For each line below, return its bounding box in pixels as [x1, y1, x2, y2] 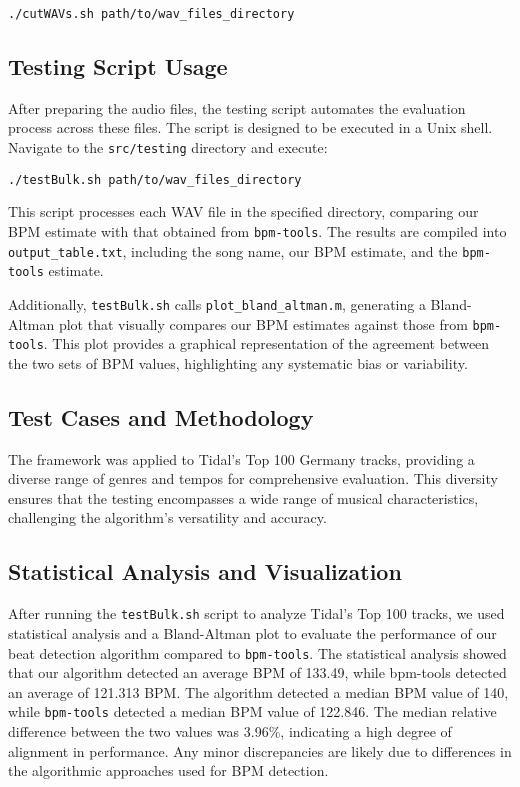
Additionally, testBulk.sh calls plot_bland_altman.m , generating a [8, 293, 426, 314]
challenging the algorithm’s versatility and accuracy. [8, 507, 327, 528]
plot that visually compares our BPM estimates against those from [58, 313, 468, 334]
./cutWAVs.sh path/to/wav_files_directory [8, 7, 295, 21]
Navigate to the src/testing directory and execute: [8, 137, 328, 158]
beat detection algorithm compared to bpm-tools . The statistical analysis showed [8, 642, 507, 663]
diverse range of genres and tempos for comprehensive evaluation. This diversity [8, 468, 498, 489]
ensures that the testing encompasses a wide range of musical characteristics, [8, 487, 479, 508]
